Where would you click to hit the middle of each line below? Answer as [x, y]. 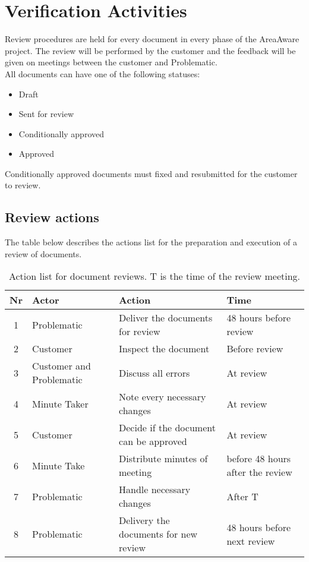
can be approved [153, 441]
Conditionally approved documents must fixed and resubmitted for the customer [151, 173]
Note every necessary [163, 397]
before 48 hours [259, 459]
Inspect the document [164, 349]
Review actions [52, 217]
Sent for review [46, 114]
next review [251, 541]
